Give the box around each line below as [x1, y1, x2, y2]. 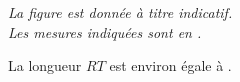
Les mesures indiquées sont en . [8, 21, 202, 42]
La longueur [8, 55, 82, 76]
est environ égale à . [109, 55, 232, 76]
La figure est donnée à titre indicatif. [8, 2, 233, 22]
